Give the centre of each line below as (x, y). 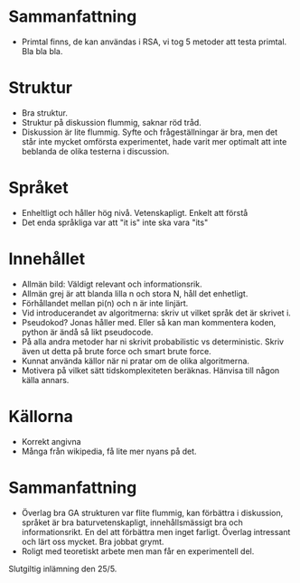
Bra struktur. (45, 113)
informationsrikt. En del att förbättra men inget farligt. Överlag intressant (156, 531)
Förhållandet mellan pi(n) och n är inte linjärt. (105, 303)
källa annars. (45, 380)
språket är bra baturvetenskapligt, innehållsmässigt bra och (132, 522)
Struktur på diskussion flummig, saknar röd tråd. (112, 122)
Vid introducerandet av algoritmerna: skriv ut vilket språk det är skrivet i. (156, 313)
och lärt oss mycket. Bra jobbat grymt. (93, 541)
